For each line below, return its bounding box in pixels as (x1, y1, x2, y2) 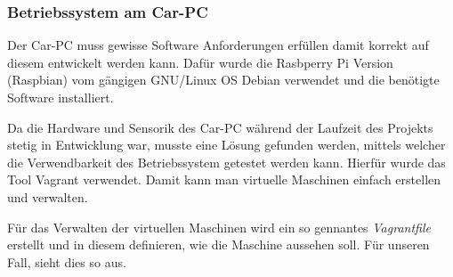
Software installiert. (7, 88, 114, 106)
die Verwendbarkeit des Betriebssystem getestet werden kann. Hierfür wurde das (7, 152, 446, 171)
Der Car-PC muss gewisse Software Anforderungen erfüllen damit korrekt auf (7, 36, 429, 54)
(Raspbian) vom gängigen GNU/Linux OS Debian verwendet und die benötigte (7, 70, 440, 89)
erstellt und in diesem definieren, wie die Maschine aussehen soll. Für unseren (7, 235, 430, 254)
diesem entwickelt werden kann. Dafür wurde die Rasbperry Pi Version (7, 53, 393, 71)
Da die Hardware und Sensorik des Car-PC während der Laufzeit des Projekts (7, 118, 433, 136)
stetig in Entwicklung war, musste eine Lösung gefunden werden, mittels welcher (7, 135, 446, 154)
